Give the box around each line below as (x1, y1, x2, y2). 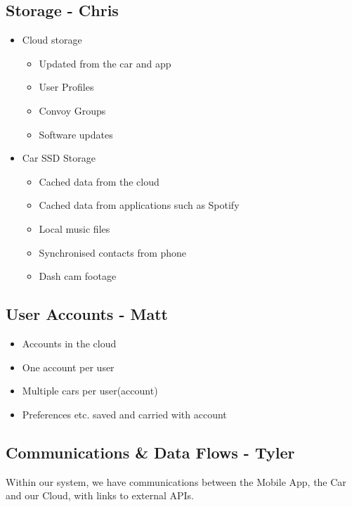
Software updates (39, 127, 113, 141)
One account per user (22, 359, 115, 374)
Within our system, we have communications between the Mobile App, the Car (6, 474, 346, 489)
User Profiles (39, 79, 94, 94)
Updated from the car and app (39, 56, 171, 70)
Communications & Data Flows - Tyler (6, 441, 295, 463)
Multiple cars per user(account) (22, 383, 158, 398)
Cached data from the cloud (39, 174, 159, 188)
